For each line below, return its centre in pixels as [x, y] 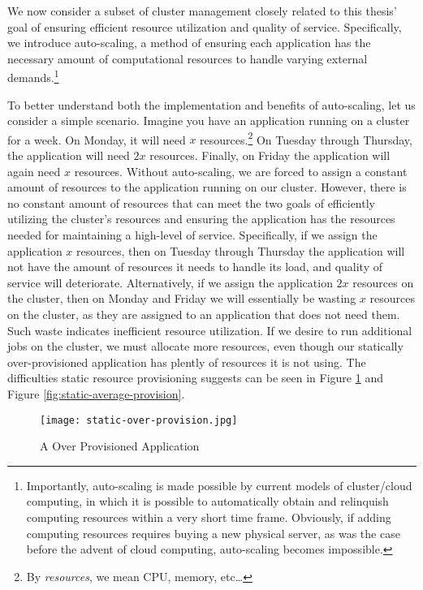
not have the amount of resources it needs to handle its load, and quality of [195, 267]
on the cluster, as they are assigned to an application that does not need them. [204, 314]
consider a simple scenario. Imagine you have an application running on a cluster [209, 121]
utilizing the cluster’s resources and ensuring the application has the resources [201, 219]
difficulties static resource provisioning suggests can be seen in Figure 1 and [195, 378]
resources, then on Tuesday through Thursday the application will [241, 250]
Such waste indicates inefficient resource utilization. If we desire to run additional [210, 330]
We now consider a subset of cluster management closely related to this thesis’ [202, 11]
